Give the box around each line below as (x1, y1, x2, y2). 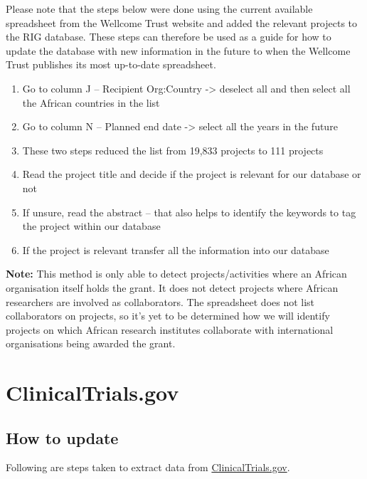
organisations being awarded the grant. (6, 336, 176, 351)
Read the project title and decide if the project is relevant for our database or (22, 167, 361, 181)
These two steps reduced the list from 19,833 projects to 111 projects (22, 142, 324, 157)
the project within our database (22, 219, 161, 233)
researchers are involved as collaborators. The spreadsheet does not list (6, 294, 315, 309)
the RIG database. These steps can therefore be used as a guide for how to (6, 29, 331, 44)
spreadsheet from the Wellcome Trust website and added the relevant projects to (6, 15, 358, 30)
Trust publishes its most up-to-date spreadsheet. (6, 57, 216, 72)
